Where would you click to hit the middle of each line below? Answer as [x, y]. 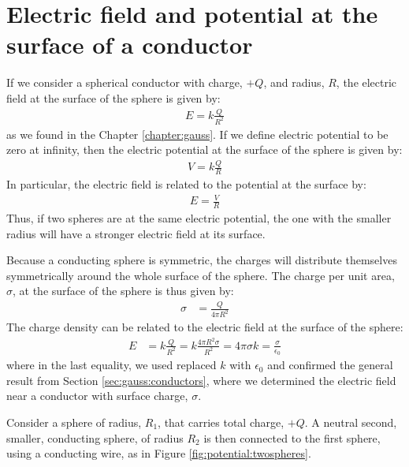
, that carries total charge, [221, 422]
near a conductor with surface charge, [97, 396]
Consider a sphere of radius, [74, 422]
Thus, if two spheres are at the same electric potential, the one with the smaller [199, 218]
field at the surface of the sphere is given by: [113, 97]
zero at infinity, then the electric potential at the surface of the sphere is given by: [204, 149]
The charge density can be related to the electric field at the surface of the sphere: [205, 327]
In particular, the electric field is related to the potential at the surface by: [186, 184]
